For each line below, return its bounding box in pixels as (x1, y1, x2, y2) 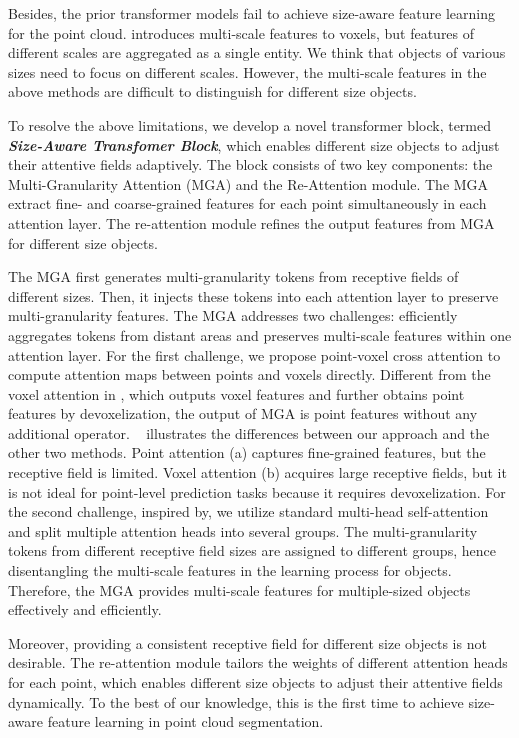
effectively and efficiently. (8, 599, 162, 620)
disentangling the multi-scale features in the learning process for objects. (8, 560, 452, 581)
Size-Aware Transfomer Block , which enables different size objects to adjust (8, 134, 500, 155)
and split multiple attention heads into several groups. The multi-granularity (8, 520, 478, 541)
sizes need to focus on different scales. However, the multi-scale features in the (8, 61, 487, 82)
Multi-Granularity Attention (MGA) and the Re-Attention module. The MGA (8, 173, 489, 194)
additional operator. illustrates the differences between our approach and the (8, 422, 490, 443)
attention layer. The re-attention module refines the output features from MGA (8, 212, 495, 233)
